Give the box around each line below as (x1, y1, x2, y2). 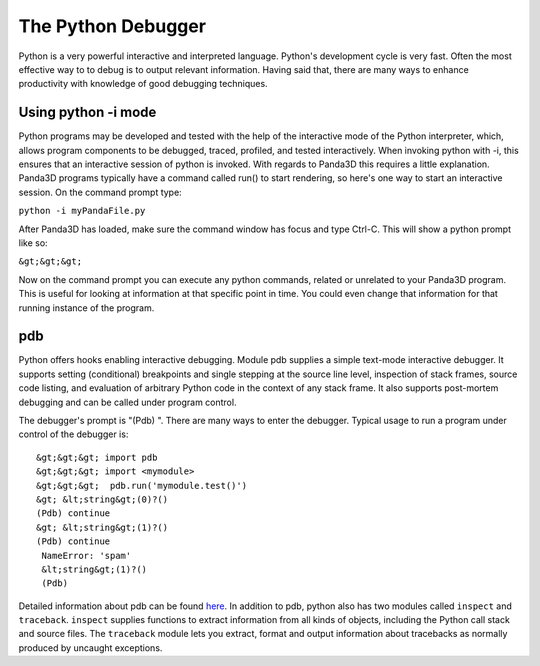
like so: (18, 236, 49, 249)
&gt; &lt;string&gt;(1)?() (36, 521, 169, 533)
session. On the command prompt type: (18, 186, 182, 198)
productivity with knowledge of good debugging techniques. (18, 78, 269, 90)
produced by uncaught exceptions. (18, 641, 163, 654)
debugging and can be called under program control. (18, 396, 237, 408)
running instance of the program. (18, 301, 155, 314)
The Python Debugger (18, 15, 207, 37)
